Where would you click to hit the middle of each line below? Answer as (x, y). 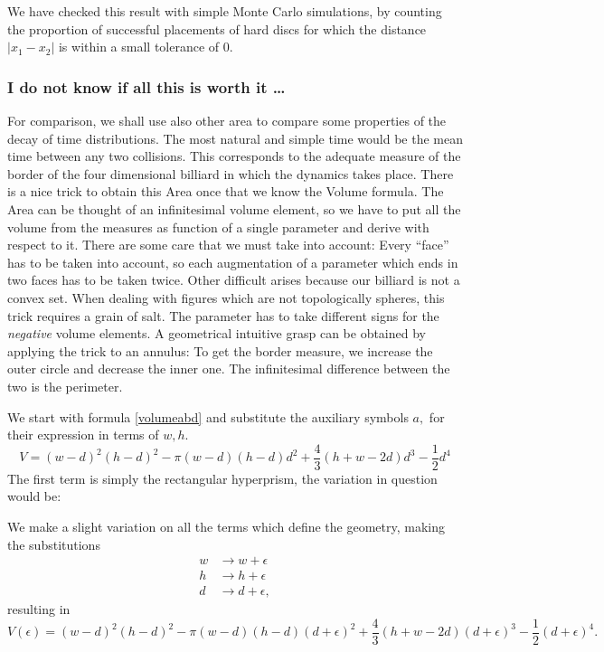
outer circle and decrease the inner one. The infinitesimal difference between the (229, 369)
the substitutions (54, 544)
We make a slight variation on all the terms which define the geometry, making (226, 526)
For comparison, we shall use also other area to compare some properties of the (227, 120)
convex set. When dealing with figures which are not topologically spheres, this (226, 297)
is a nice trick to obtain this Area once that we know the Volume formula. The (226, 191)
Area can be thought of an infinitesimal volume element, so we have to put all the (234, 208)
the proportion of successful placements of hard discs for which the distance (217, 28)
